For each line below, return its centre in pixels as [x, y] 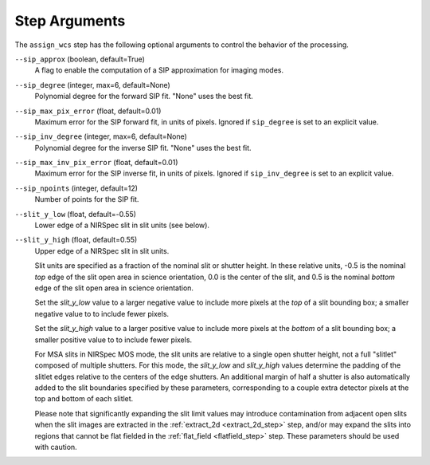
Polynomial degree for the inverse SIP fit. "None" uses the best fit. [143, 148]
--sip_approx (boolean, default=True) [80, 59]
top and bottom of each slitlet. [84, 399]
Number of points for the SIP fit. [87, 199]
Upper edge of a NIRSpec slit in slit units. [102, 250]
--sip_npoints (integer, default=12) [76, 188]
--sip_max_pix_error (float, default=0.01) [88, 111]
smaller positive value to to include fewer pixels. [113, 340]
